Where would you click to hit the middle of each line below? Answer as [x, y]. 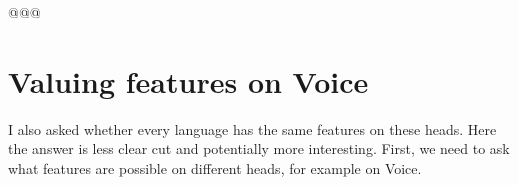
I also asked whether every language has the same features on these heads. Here [252, 128]
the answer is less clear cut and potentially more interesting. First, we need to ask [259, 148]
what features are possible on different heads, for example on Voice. [215, 167]
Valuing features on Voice [188, 80]
